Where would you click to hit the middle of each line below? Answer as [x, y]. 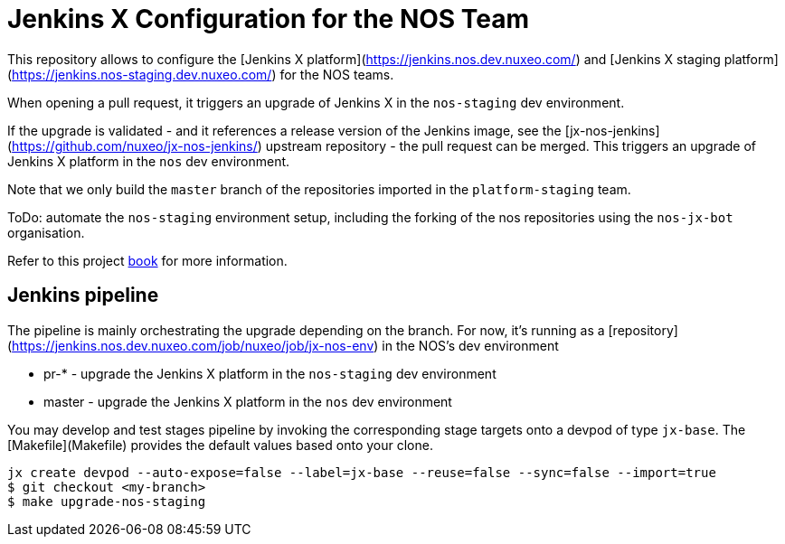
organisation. [46, 232]
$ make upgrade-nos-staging [107, 501]
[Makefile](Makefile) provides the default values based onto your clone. [220, 445]
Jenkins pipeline [83, 295]
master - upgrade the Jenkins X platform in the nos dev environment [248, 401]
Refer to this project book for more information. [147, 260]
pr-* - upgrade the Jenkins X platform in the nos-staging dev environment [270, 373]
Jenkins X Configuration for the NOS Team [269, 19]
